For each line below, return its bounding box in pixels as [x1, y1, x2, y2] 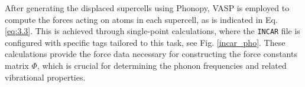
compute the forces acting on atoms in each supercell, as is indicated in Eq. [5, 13, 278, 25]
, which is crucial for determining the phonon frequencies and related [37, 59, 287, 72]
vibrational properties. [5, 71, 86, 83]
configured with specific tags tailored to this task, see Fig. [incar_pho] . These [5, 36, 285, 48]
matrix [5, 59, 29, 72]
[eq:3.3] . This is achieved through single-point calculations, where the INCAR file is [5, 25, 300, 37]
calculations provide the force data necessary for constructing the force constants [5, 48, 297, 60]
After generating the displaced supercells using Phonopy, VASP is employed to [5, 2, 290, 14]
